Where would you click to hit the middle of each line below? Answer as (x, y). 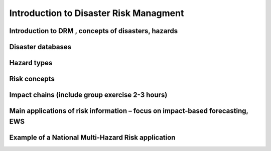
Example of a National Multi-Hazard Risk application (92, 137)
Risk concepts (32, 79)
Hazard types (31, 63)
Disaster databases (40, 47)
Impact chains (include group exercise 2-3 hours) (88, 95)
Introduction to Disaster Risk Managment (97, 13)
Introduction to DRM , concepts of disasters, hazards (94, 31)
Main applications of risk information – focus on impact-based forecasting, (129, 111)
